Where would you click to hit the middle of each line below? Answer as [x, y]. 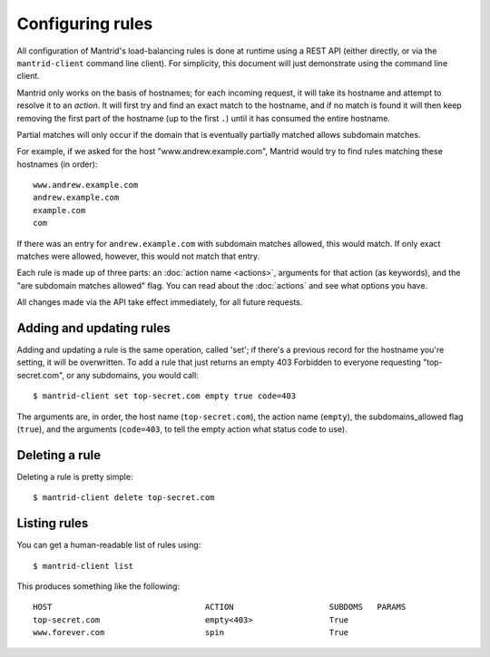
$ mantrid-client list [83, 566]
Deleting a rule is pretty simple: [75, 476]
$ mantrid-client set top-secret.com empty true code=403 [165, 396]
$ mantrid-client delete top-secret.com [124, 498]
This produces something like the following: [98, 586]
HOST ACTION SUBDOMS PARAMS [220, 607]
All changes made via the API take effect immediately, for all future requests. [160, 302]
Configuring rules [85, 24]
